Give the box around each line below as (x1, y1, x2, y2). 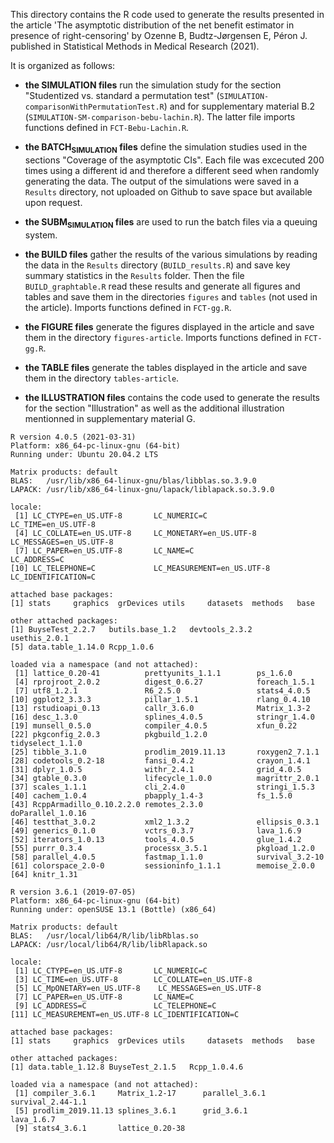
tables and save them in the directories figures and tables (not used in (24, 290, 318, 303)
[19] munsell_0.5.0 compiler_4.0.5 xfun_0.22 (10, 720, 298, 731)
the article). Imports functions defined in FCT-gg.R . (24, 301, 232, 313)
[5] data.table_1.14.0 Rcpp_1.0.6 (10, 642, 155, 652)
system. (24, 229, 58, 241)
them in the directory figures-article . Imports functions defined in (24, 331, 303, 343)
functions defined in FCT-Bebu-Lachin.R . (24, 122, 190, 133)
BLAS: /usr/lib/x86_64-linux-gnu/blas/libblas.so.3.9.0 (10, 475, 257, 486)
